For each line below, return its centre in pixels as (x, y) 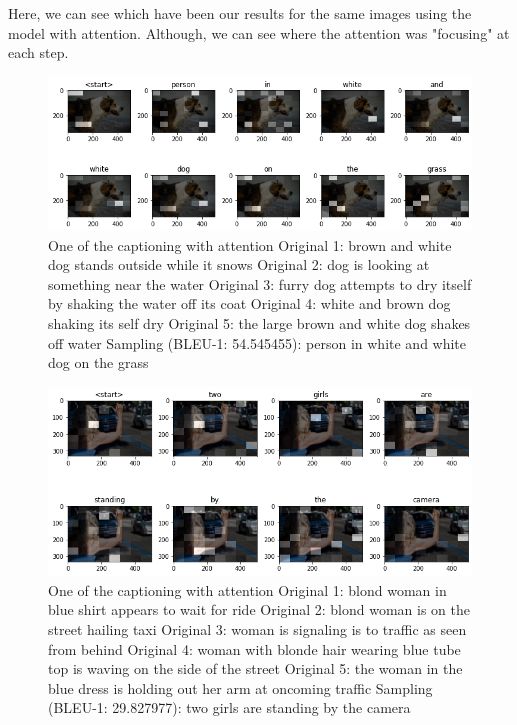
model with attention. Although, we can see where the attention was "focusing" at (259, 32)
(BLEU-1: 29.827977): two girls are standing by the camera (229, 707)
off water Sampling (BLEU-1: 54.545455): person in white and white (257, 342)
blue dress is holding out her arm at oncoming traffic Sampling (240, 687)
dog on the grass (98, 362)
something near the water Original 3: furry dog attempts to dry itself (260, 283)
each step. (38, 52)
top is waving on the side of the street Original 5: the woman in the (255, 668)
